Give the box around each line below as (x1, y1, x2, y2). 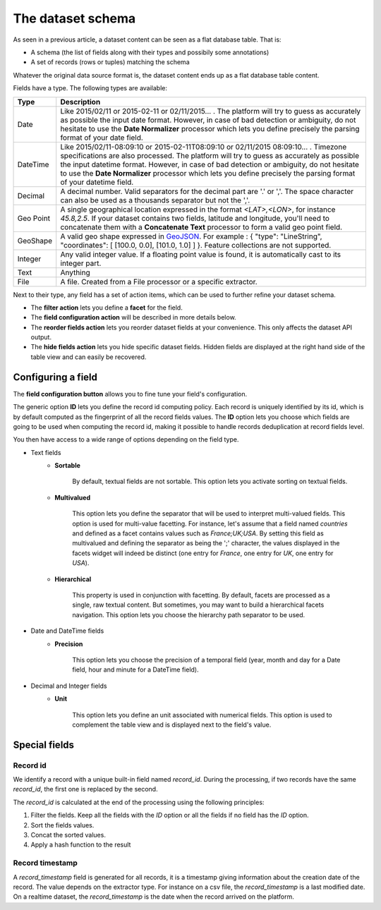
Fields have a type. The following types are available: (13, 84, 168, 92)
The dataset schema (13, 11, 136, 26)
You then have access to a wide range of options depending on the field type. (13, 435, 239, 444)
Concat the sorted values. (30, 831, 106, 839)
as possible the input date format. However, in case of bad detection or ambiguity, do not (60, 115, 356, 125)
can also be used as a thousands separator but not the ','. (60, 195, 250, 205)
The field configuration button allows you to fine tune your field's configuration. (13, 389, 248, 398)
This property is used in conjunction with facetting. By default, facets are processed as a (72, 591, 331, 599)
